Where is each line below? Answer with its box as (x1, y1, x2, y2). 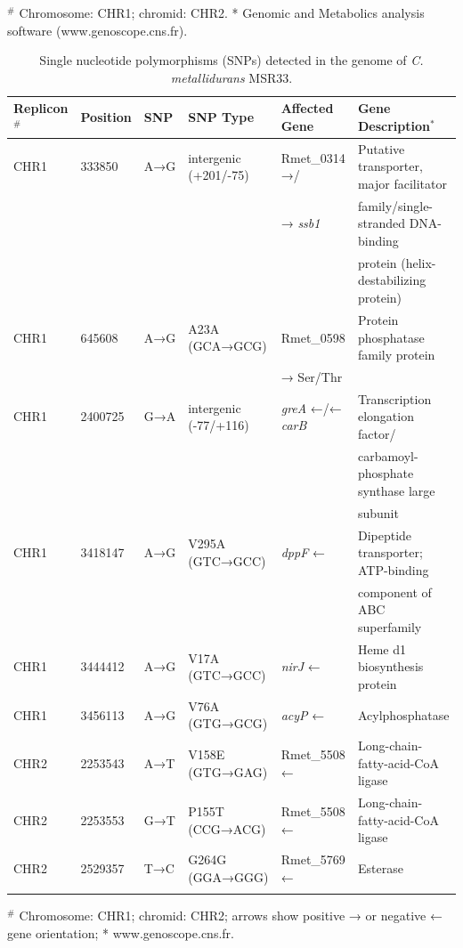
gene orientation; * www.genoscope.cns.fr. (7, 923, 234, 942)
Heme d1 (357, 639, 406, 658)
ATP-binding (357, 560, 429, 579)
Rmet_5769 (280, 850, 345, 869)
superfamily (357, 617, 422, 636)
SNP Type (188, 108, 255, 126)
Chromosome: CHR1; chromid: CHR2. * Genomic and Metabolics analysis (19, 4, 425, 21)
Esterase (357, 859, 403, 878)
